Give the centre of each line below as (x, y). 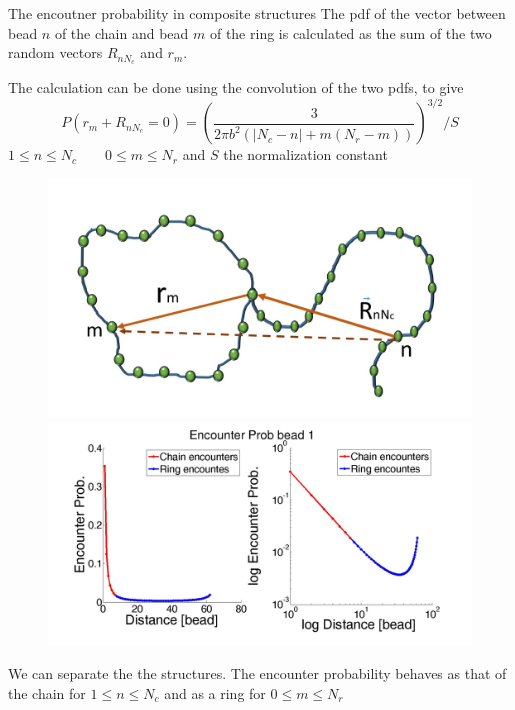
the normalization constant (305, 154)
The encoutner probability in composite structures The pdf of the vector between (257, 13)
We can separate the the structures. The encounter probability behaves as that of (257, 673)
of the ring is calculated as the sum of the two (350, 32)
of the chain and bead (121, 32)
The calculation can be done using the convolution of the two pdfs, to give (236, 87)
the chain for (47, 692)
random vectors (55, 52)
